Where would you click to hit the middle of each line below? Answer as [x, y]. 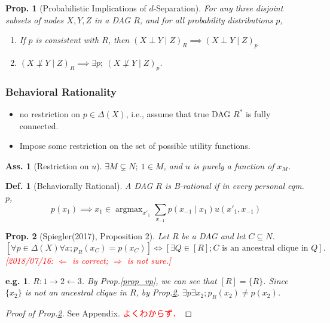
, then [119, 40]
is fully [258, 114]
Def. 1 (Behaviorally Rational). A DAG [79, 186]
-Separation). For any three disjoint [218, 8]
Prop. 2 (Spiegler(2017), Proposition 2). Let [87, 236]
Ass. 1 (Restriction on [47, 165]
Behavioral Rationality [61, 91]
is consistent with [67, 40]
